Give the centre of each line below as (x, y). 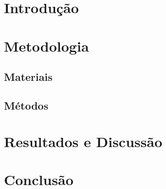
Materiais (28, 77)
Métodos (26, 105)
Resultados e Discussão (83, 141)
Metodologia (46, 46)
